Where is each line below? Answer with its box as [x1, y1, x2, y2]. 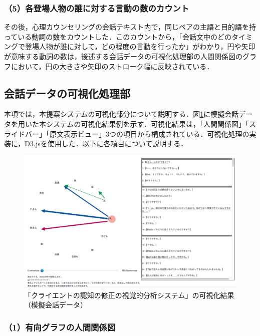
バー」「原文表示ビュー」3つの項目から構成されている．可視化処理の [25, 128, 249, 139]
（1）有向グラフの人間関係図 [4, 320, 116, 333]
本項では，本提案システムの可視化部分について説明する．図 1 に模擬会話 [4, 109, 239, 119]
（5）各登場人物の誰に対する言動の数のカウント [4, 2, 189, 14]
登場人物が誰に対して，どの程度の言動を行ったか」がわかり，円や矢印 [25, 41, 255, 52]
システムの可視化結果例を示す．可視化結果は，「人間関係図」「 [46, 118, 249, 129]
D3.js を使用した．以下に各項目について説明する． [25, 138, 188, 149]
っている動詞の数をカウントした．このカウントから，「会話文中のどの [4, 31, 231, 42]
